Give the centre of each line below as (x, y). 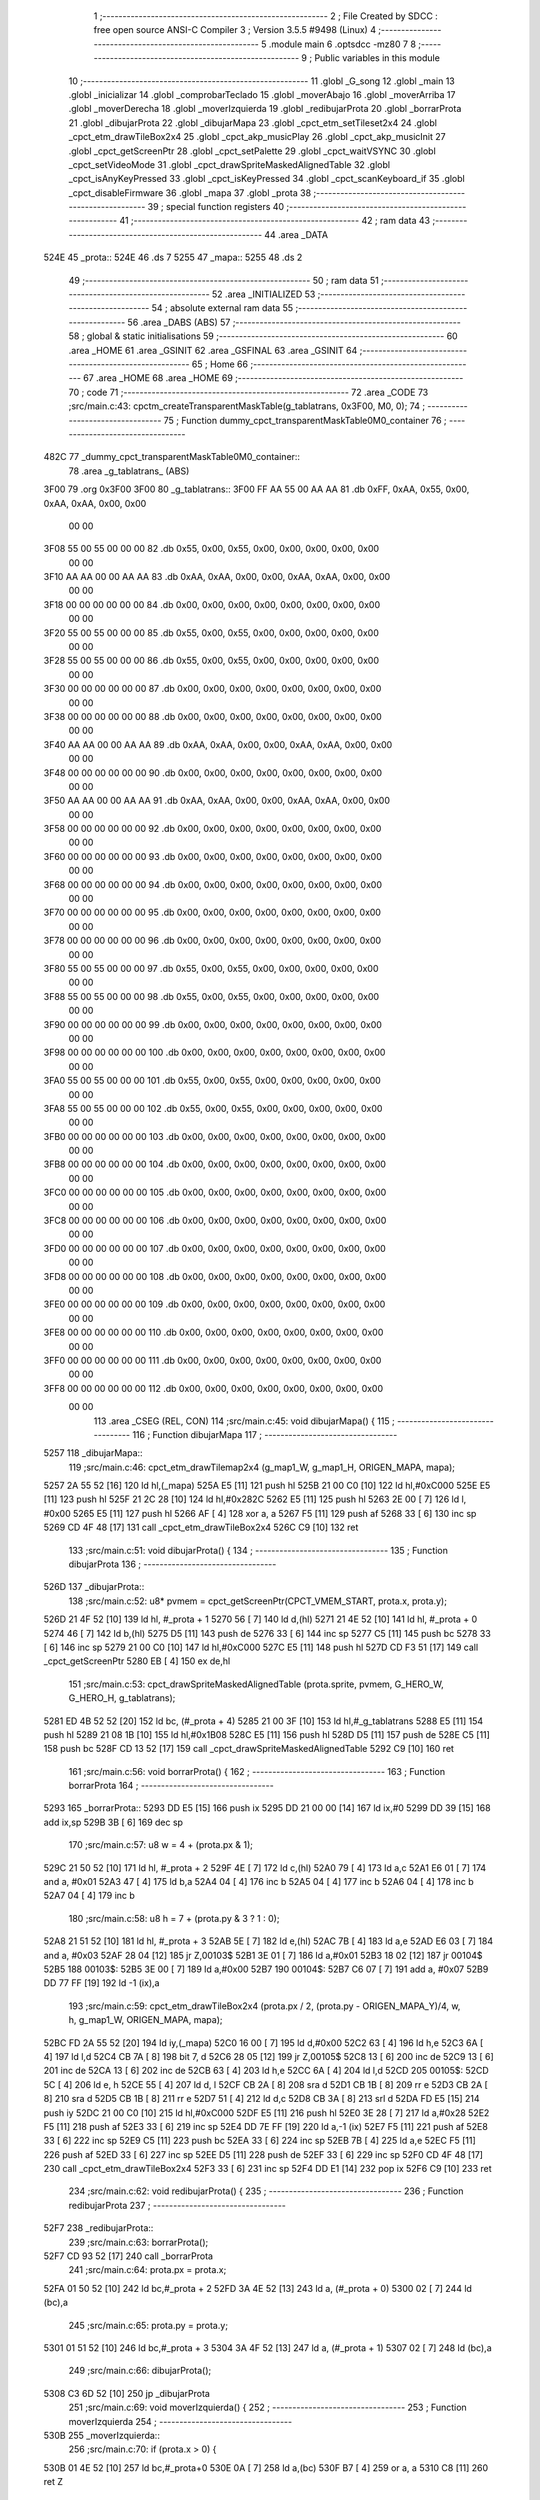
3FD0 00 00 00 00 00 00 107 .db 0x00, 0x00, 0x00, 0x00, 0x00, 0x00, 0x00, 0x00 (215, 1248)
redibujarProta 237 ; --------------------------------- (177, 2205)
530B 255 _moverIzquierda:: (101, 2435)
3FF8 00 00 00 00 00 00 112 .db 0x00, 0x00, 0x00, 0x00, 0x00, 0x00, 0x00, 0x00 (213, 1388)
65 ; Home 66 (220, 364)
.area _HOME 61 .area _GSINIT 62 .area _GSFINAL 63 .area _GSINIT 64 (213, 350)
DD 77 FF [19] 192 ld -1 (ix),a (101, 1983)
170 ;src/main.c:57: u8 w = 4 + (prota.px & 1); (161, 1845)
